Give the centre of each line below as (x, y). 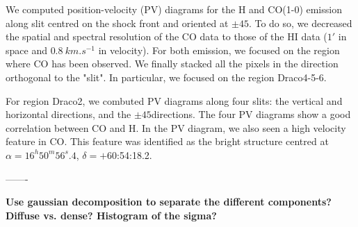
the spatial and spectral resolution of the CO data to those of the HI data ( (166, 36)
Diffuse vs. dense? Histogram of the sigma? (111, 215)
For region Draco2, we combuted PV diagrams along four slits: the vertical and (174, 100)
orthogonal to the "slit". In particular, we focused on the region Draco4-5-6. (166, 77)
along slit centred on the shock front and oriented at (117, 23)
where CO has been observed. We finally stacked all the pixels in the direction (172, 64)
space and (26, 50)
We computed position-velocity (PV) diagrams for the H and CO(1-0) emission (174, 9)
